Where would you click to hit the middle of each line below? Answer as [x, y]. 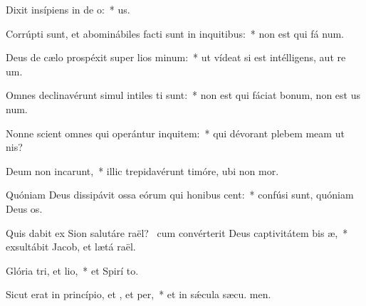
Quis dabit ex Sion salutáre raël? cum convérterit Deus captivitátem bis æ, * [177, 232]
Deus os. [24, 208]
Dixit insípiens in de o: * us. [68, 9]
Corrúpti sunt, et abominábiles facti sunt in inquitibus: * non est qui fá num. [175, 33]
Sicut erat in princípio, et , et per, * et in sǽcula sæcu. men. [138, 294]
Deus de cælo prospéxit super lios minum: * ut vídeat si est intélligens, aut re [176, 57]
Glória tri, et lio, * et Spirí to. [72, 270]
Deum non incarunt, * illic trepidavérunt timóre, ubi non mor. [142, 170]
